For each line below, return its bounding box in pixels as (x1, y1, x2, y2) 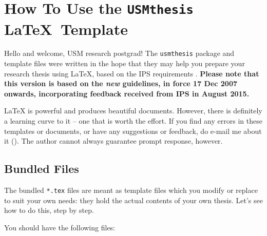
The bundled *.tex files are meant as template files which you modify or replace (4, 185, 258, 195)
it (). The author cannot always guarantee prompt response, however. (4, 135, 223, 146)
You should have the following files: (4, 222, 116, 232)
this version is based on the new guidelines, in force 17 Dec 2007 (4, 78, 238, 89)
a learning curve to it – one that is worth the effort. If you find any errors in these (4, 115, 262, 126)
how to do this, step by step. (4, 205, 94, 215)
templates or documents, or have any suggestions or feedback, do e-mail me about (4, 125, 262, 136)
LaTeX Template (4, 18, 128, 39)
